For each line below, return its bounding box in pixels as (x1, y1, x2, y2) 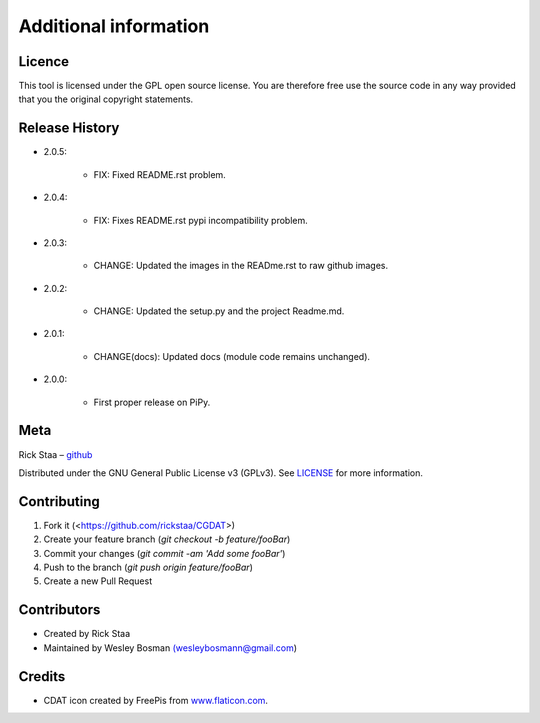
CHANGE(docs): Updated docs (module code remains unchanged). (93, 350, 370, 362)
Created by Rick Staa (43, 628, 131, 640)
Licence (18, 53, 70, 70)
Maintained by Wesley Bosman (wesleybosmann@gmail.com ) (43, 641, 298, 654)
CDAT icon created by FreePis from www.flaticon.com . (43, 694, 269, 706)
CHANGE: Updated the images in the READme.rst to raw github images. (93, 260, 389, 272)
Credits (18, 668, 66, 685)
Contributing (18, 493, 100, 510)
